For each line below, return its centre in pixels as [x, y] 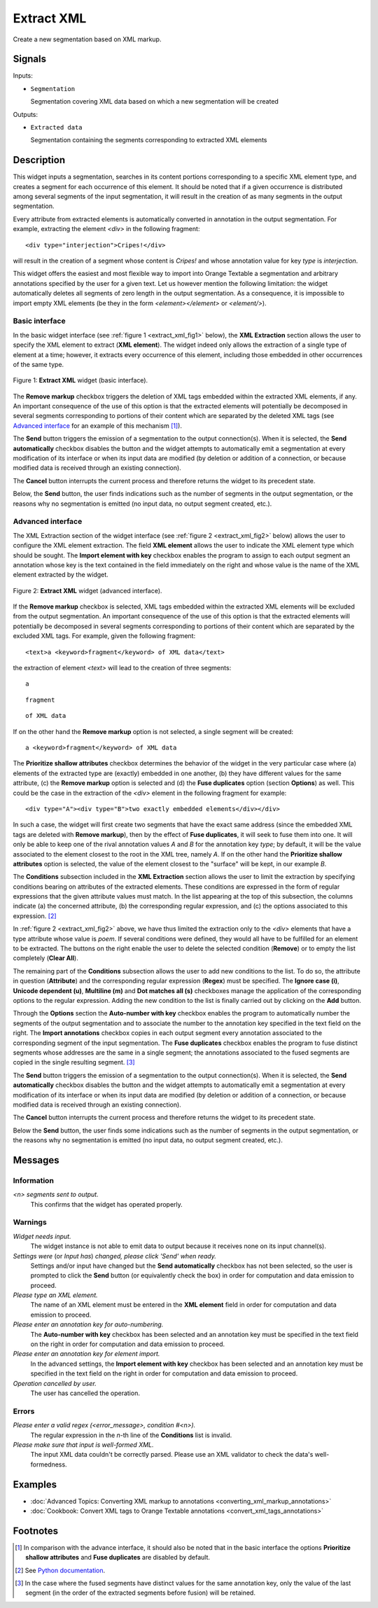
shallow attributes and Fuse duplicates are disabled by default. [118, 1558]
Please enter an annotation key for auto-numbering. [88, 1324]
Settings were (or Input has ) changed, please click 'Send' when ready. [115, 1256]
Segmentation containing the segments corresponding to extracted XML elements [149, 140]
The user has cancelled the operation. [85, 1393]
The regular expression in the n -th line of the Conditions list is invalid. [131, 1435]
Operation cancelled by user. [55, 1383]
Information [33, 1180]
